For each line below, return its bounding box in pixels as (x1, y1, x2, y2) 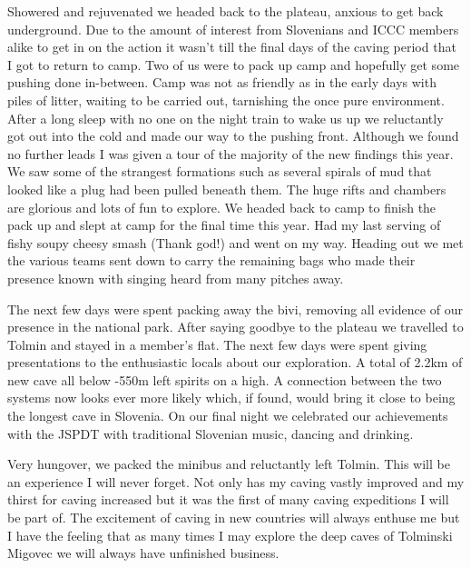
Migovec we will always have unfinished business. (7, 543, 280, 563)
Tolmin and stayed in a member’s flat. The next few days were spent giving (7, 334, 427, 354)
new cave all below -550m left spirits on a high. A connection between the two (7, 370, 442, 389)
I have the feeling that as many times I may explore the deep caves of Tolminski (7, 525, 453, 544)
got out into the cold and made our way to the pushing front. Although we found (7, 126, 459, 145)
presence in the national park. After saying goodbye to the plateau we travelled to (7, 317, 464, 336)
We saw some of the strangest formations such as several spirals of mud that (7, 162, 432, 181)
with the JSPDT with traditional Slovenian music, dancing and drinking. (7, 424, 414, 443)
